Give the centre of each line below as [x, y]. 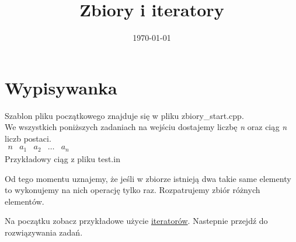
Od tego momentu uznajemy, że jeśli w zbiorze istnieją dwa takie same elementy [148, 178]
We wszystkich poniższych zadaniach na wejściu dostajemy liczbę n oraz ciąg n [146, 127]
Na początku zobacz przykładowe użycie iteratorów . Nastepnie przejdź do [136, 221]
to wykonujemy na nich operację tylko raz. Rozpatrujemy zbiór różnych [133, 190]
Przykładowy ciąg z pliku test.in [62, 158]
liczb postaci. [28, 138]
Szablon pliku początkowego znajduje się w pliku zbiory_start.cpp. [124, 115]
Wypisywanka [61, 87]
